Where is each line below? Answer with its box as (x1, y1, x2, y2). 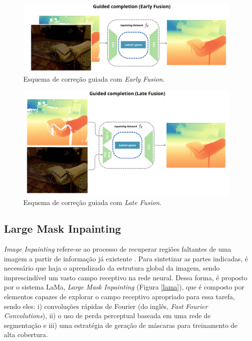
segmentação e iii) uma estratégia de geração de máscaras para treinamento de (4, 320, 238, 330)
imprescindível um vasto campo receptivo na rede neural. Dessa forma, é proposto (4, 272, 248, 282)
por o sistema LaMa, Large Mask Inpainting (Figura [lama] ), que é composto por (4, 282, 245, 292)
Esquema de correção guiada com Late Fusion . (23, 197, 162, 207)
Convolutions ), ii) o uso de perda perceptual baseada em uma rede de (4, 310, 211, 321)
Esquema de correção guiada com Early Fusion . (23, 73, 165, 84)
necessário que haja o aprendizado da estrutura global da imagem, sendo (4, 263, 220, 273)
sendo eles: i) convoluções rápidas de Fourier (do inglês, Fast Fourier (4, 301, 208, 311)
